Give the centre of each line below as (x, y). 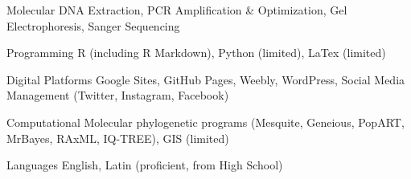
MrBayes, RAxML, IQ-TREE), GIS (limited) (118, 138)
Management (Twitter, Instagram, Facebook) (118, 95)
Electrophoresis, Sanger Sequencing (93, 25)
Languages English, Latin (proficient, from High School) (145, 165)
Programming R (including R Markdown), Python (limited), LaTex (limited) (196, 53)
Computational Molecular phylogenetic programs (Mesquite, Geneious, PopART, (205, 122)
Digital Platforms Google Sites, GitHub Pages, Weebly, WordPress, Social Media (206, 79)
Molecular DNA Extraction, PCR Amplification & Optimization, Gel (177, 10)
